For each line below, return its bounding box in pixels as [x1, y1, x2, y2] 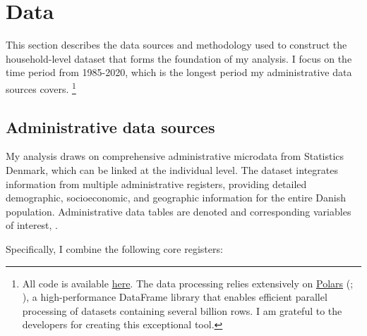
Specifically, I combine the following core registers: [6, 241, 223, 256]
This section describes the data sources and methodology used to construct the [6, 37, 347, 52]
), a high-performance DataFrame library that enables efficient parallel [22, 290, 327, 304]
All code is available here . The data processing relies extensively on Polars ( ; [22, 275, 354, 290]
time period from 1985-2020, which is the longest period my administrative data [6, 65, 352, 80]
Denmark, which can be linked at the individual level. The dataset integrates [6, 162, 338, 177]
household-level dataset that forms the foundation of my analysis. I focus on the [6, 51, 352, 66]
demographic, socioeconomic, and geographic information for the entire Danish [6, 190, 347, 205]
